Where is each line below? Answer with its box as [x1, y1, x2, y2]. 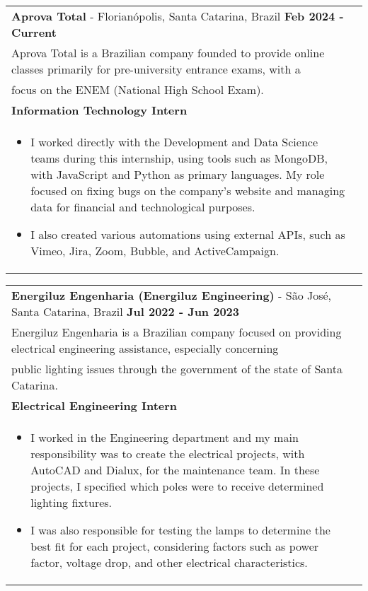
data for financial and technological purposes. [30, 199, 255, 215]
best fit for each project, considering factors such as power [30, 538, 319, 554]
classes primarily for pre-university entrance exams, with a [11, 61, 301, 77]
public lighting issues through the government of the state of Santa [11, 361, 343, 377]
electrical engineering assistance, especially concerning [11, 340, 279, 356]
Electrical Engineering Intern [11, 397, 178, 414]
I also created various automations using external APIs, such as [30, 226, 345, 242]
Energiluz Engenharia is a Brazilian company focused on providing [11, 324, 342, 340]
